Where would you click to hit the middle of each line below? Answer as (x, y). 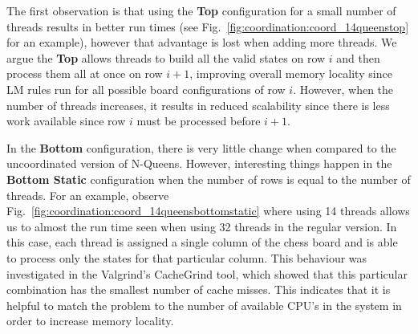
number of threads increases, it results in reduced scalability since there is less (198, 105)
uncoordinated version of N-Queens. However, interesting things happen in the (199, 163)
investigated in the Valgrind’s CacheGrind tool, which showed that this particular (207, 273)
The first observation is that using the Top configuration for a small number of (201, 10)
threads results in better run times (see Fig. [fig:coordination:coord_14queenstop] (208, 26)
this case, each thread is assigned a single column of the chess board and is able (202, 242)
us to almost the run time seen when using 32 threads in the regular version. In (202, 226)
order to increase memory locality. (90, 321)
